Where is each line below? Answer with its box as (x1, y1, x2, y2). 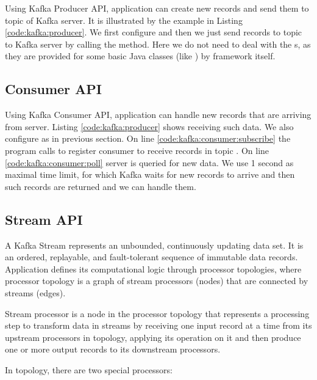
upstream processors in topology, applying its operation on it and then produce (5, 331, 301, 343)
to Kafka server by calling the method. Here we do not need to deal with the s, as (5, 37, 311, 50)
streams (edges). (5, 286, 66, 299)
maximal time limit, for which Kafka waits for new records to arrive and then (5, 168, 295, 181)
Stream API (5, 210, 83, 228)
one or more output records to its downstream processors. (5, 343, 221, 356)
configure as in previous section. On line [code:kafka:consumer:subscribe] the (5, 132, 291, 145)
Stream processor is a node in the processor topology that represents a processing (5, 307, 310, 320)
